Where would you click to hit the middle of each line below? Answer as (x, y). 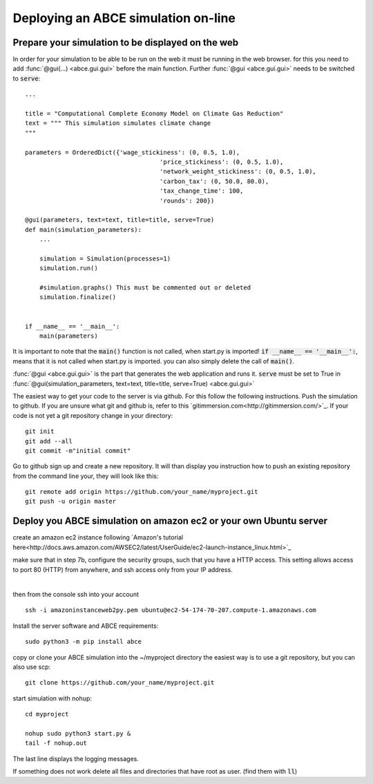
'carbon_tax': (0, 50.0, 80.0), (214, 181)
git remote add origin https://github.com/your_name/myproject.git (142, 492)
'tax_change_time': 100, (201, 191)
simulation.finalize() (78, 297)
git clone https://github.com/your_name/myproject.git (120, 683)
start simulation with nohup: (52, 698)
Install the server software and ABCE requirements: (86, 626)
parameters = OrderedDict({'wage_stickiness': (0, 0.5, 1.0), (133, 152)
